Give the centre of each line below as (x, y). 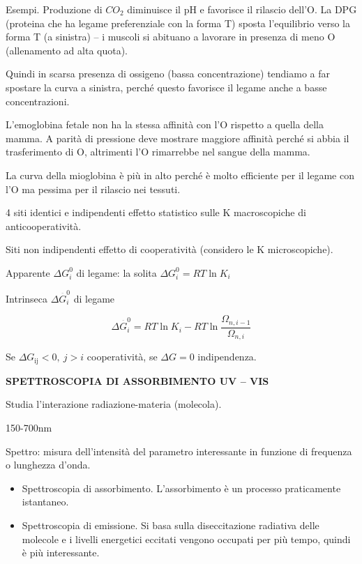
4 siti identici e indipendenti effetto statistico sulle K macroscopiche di (156, 212)
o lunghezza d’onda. (48, 465)
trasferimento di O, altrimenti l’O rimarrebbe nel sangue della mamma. (158, 152)
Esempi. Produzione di (54, 9)
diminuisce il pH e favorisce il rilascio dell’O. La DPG (242, 9)
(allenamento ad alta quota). (67, 50)
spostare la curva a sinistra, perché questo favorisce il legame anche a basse (166, 87)
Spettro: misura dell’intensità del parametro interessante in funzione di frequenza (179, 451)
